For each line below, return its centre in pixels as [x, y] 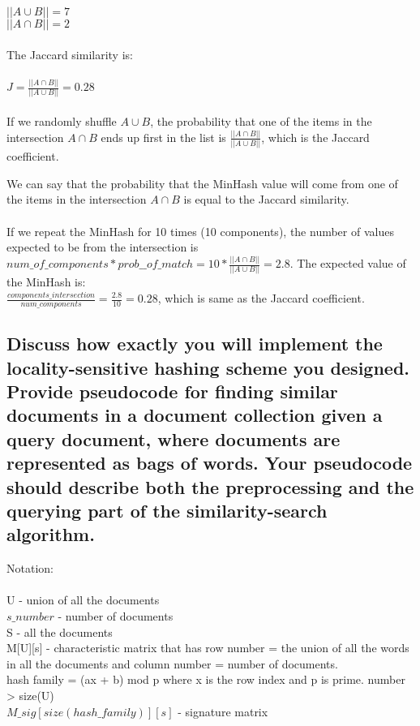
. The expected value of [348, 263]
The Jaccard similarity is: [70, 54]
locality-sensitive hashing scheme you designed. [208, 367]
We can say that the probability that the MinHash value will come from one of [202, 183]
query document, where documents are [174, 438]
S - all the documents [60, 631]
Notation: [30, 568]
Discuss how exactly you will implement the [195, 344]
